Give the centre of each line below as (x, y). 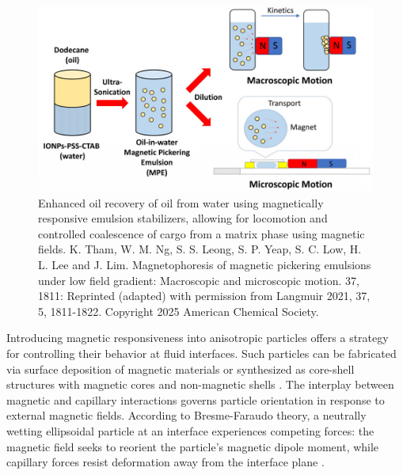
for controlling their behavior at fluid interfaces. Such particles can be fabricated (201, 353)
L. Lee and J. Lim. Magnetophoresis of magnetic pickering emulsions (205, 265)
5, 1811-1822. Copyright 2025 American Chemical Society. (179, 311)
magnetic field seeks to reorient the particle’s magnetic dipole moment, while (193, 446)
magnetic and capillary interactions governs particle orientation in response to (196, 399)
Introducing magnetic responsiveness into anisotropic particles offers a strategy (198, 338)
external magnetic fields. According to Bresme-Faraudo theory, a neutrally (186, 415)
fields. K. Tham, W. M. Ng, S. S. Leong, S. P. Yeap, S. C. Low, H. (200, 249)
